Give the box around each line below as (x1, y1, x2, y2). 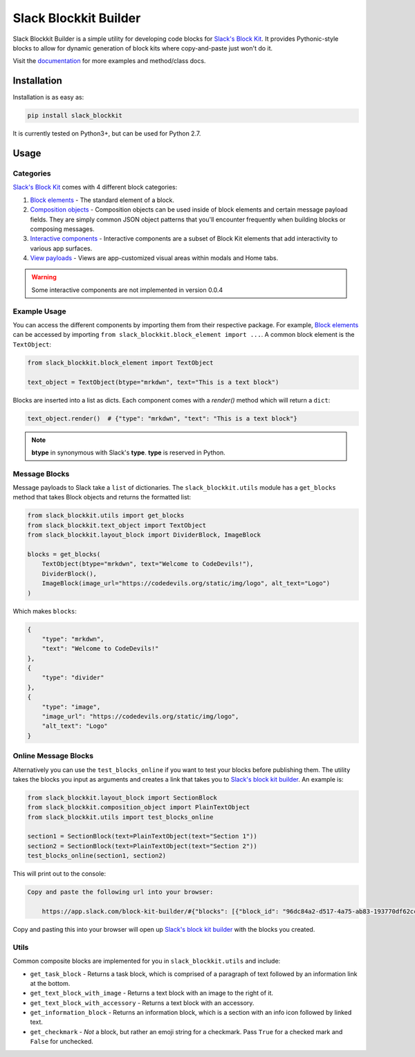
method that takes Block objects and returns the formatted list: (12, 493, 192, 502)
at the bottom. (30, 979, 71, 987)
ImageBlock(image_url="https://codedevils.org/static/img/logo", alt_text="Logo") (41, 580, 331, 587)
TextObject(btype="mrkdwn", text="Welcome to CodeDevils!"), (41, 560, 254, 568)
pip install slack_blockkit (27, 111, 122, 120)
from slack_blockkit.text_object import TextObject (27, 521, 207, 529)
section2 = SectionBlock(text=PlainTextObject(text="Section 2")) (27, 842, 257, 850)
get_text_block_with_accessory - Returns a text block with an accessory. (30, 998, 255, 1007)
